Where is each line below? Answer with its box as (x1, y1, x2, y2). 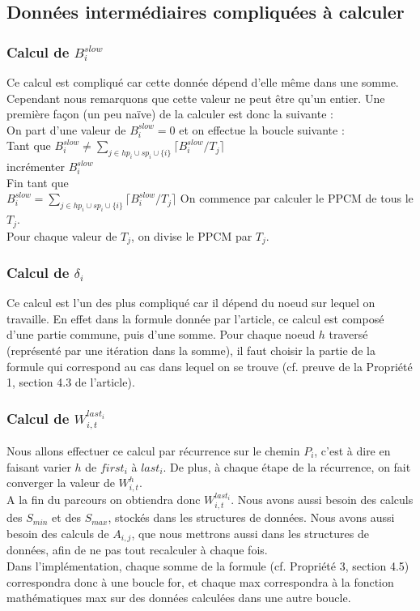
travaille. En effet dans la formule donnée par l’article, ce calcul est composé (6, 310, 384, 327)
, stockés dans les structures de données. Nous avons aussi (108, 509, 395, 526)
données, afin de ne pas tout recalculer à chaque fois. (6, 541, 268, 558)
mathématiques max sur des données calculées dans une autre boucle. (6, 589, 351, 606)
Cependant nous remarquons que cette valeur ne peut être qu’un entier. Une (6, 89, 385, 106)
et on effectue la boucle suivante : (179, 121, 345, 138)
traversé (329, 326, 368, 343)
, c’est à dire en (314, 442, 391, 459)
